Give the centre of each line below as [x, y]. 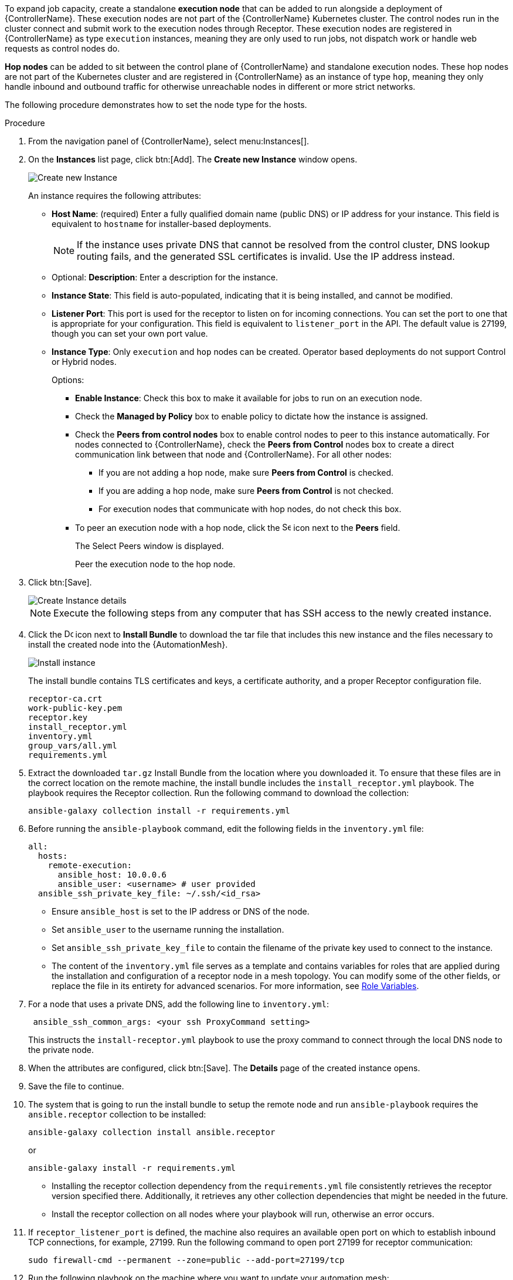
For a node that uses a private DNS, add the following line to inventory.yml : [179, 1004]
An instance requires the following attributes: [115, 196]
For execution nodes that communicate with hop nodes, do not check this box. [250, 509]
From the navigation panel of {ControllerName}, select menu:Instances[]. [169, 141]
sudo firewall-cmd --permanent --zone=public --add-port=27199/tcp [186, 1260]
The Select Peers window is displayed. [150, 546]
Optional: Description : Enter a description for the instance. [165, 277]
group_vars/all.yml [73, 746]
